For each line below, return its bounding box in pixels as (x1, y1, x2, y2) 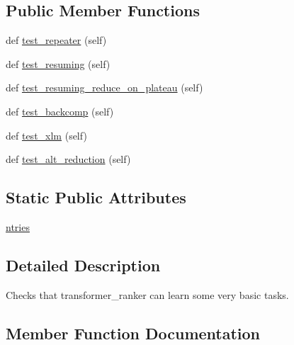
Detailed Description (6, 254, 161, 276)
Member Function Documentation (6, 322, 261, 344)
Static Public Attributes (6, 186, 186, 208)
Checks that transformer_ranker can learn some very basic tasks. (6, 287, 289, 302)
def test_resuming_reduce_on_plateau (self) (6, 80, 203, 95)
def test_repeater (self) (6, 33, 107, 47)
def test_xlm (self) (6, 128, 87, 142)
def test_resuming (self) (6, 56, 111, 71)
